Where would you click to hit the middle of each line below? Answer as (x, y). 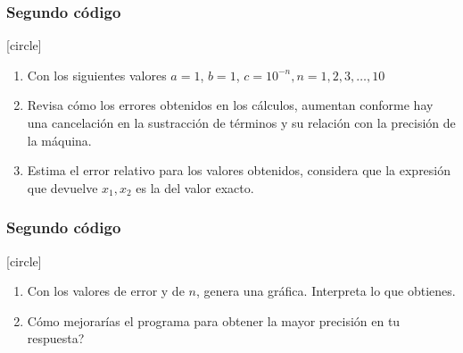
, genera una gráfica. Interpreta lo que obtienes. (326, 291)
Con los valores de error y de (106, 291)
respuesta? (56, 338)
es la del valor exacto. (195, 187)
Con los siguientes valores (97, 75)
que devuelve (62, 187)
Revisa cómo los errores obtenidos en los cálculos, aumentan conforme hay (230, 105)
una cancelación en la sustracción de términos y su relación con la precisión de (241, 122)
